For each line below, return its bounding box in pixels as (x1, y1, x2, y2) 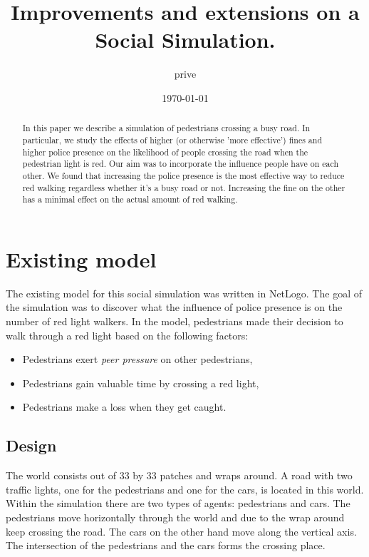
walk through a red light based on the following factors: (6, 327, 249, 342)
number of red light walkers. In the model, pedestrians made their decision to (6, 314, 343, 329)
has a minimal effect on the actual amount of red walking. (22, 193, 238, 205)
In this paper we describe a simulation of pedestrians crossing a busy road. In (22, 122, 311, 134)
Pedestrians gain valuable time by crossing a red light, (22, 375, 259, 390)
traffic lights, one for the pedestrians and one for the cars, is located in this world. (6, 481, 364, 496)
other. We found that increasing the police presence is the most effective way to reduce (22, 169, 345, 181)
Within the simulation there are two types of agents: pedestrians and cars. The (6, 496, 350, 511)
